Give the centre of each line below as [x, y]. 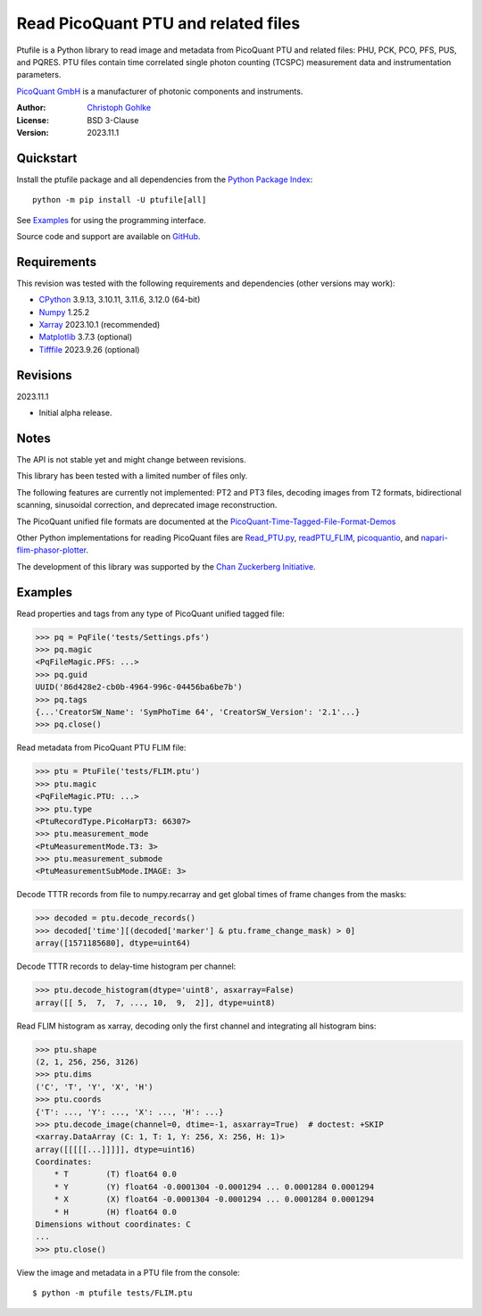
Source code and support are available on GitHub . [108, 236]
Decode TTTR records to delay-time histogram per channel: [126, 966]
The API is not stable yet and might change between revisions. [131, 460]
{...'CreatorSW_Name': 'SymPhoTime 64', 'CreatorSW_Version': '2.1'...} [198, 712]
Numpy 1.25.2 [64, 312]
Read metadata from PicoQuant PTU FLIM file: [101, 748]
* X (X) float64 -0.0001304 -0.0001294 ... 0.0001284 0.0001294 [214, 1199]
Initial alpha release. [75, 413]
